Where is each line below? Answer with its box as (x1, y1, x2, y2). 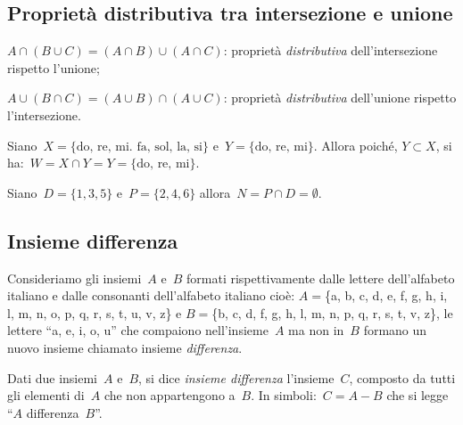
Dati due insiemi (7, 368, 97, 387)
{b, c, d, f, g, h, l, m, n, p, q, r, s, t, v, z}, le (211, 303, 453, 322)
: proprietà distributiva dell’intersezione (223, 41, 438, 60)
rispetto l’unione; (7, 58, 100, 77)
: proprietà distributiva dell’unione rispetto (223, 88, 457, 107)
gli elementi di (7, 386, 85, 405)
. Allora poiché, (313, 135, 398, 154)
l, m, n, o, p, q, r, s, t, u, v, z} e (7, 303, 182, 322)
